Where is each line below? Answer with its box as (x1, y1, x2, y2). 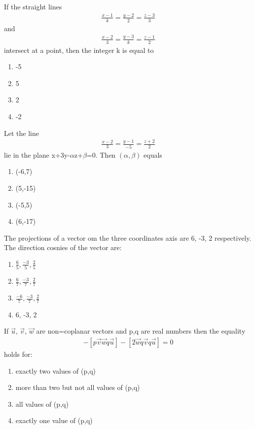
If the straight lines (4, 1, 62, 11)
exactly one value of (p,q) (15, 415, 93, 426)
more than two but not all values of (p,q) (15, 382, 140, 392)
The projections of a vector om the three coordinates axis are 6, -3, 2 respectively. (4, 232, 252, 243)
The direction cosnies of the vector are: (4, 242, 122, 253)
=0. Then (86, 149, 116, 160)
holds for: (4, 349, 33, 359)
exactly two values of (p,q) (15, 365, 96, 376)
